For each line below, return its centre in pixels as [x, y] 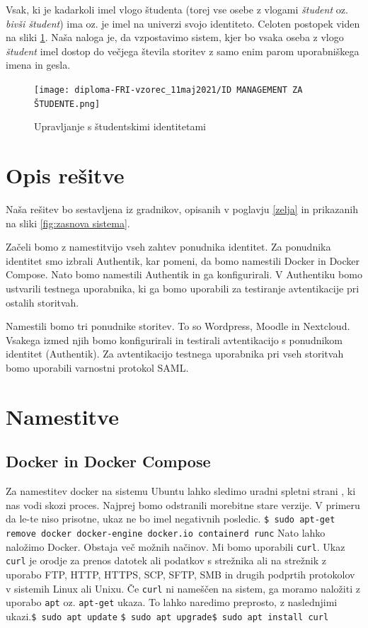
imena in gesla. [38, 65]
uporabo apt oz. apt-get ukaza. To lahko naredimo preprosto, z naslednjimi [172, 602]
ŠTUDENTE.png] [67, 104]
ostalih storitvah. [42, 302]
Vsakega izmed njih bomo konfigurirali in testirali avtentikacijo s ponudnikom [174, 339]
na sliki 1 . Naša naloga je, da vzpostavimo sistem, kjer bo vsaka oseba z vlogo [175, 37]
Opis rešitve [65, 175]
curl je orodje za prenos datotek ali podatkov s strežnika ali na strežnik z [166, 560]
